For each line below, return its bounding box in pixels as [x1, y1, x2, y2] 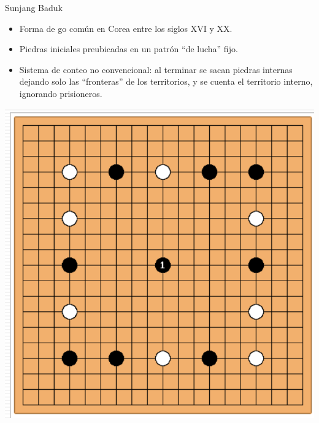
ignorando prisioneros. [19, 87, 102, 99]
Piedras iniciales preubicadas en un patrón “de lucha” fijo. [19, 42, 238, 55]
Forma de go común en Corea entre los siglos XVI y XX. [19, 21, 233, 34]
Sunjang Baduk [5, 1, 63, 14]
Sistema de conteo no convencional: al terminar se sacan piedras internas [19, 63, 293, 76]
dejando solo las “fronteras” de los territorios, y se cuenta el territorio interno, [19, 75, 313, 88]
